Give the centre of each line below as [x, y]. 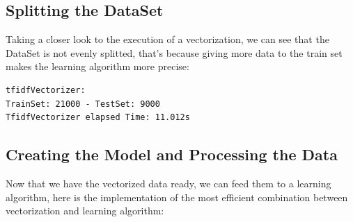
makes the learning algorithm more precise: [97, 66]
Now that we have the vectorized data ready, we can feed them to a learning [168, 183]
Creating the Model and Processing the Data [172, 154]
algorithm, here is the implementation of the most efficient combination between [177, 197]
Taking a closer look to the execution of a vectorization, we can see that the [167, 39]
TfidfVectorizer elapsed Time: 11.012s [98, 118]
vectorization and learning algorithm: [85, 211]
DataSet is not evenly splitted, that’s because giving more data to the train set [174, 52]
